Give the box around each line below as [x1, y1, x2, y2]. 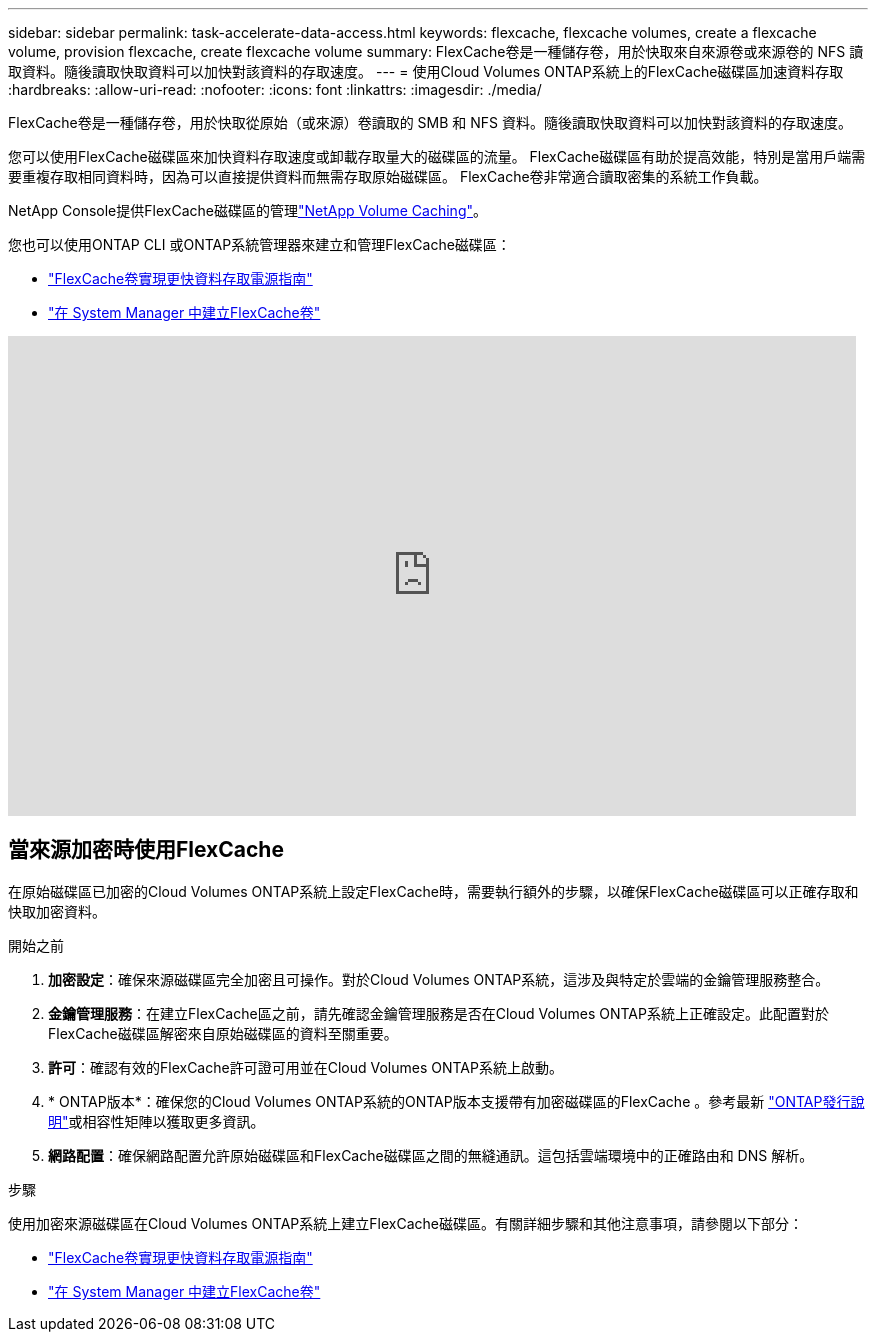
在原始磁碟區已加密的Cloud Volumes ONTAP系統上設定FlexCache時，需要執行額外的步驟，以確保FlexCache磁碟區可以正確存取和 [8, 882, 859, 900]
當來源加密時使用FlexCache [8, 837, 284, 863]
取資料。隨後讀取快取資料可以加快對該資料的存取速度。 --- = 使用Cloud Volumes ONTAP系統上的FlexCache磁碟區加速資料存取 [8, 63, 844, 80]
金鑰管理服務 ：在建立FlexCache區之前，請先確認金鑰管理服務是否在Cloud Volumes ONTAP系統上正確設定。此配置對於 [48, 1004, 829, 1022]
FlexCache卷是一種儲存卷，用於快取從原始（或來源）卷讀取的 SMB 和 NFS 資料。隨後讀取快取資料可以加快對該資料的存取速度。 [8, 114, 853, 131]
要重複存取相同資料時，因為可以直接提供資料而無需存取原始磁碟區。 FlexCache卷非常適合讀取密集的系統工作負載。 [8, 168, 768, 185]
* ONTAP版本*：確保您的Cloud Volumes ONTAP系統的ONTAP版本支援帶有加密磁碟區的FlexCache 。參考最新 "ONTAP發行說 [48, 1092, 865, 1110]
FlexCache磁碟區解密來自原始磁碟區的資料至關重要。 [48, 1024, 398, 1042]
